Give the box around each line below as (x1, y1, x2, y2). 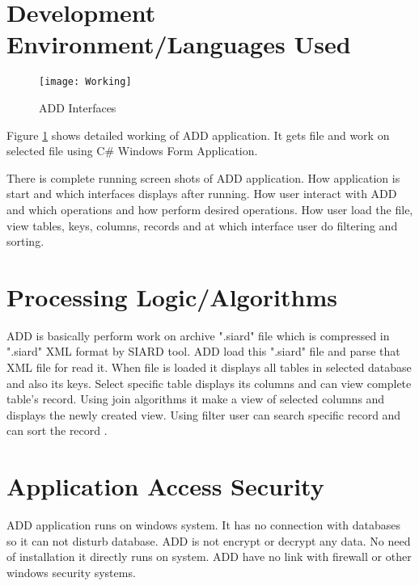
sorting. (6, 233, 44, 250)
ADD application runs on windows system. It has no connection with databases (6, 516, 401, 533)
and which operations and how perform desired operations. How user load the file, (6, 200, 413, 217)
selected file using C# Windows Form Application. (6, 142, 258, 159)
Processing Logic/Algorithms (6, 280, 337, 313)
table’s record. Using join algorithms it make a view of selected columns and (6, 390, 385, 407)
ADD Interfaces (39, 99, 116, 116)
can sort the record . (6, 422, 108, 439)
